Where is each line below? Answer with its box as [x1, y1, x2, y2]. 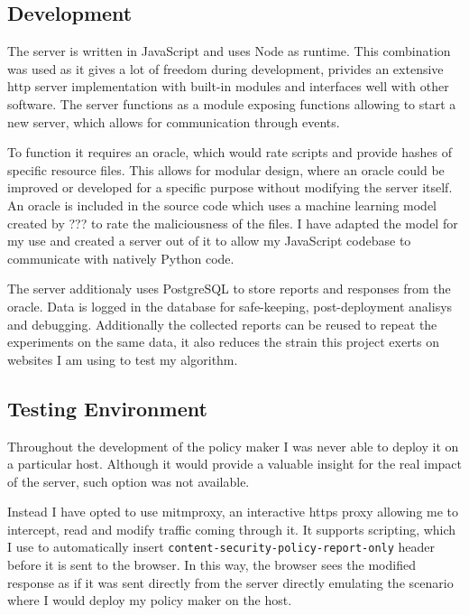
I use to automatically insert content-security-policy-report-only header [7, 537, 436, 556]
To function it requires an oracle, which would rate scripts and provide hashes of [7, 143, 452, 162]
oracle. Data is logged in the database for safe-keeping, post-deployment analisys [7, 296, 453, 315]
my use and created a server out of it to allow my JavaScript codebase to [7, 231, 411, 250]
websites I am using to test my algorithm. [7, 349, 238, 368]
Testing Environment [7, 394, 207, 422]
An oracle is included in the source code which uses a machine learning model [7, 195, 437, 214]
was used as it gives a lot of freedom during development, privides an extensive [7, 59, 444, 78]
